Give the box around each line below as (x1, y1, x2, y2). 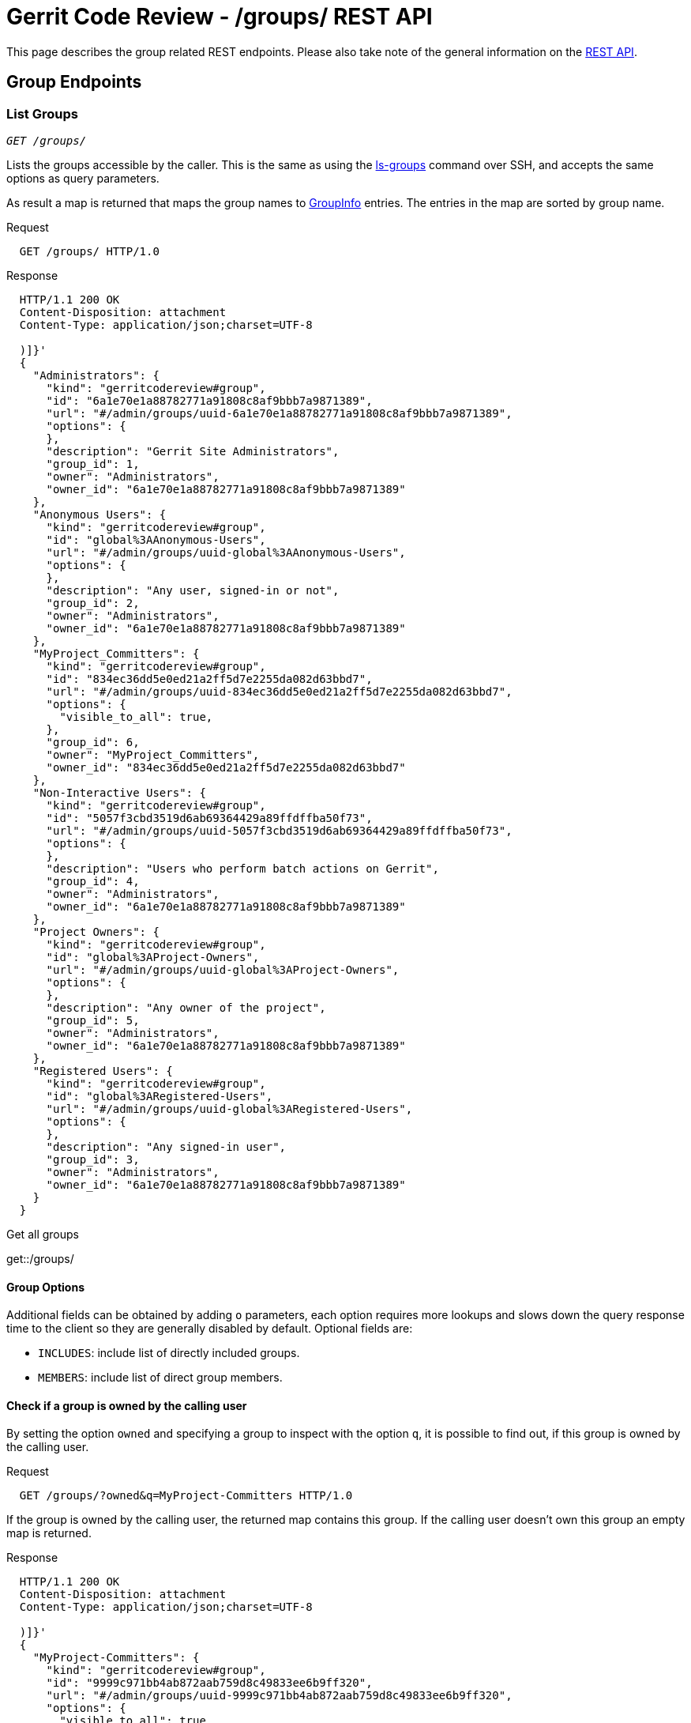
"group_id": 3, (46, 1152, 140, 1166)
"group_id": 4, (46, 874, 140, 888)
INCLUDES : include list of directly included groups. (38, 1346, 300, 1360)
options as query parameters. (6, 171, 160, 185)
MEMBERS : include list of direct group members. (38, 1370, 283, 1385)
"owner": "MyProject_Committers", (46, 748, 260, 761)
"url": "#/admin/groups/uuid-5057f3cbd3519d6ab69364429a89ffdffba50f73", (46, 824, 513, 837)
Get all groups (6, 1227, 79, 1241)
